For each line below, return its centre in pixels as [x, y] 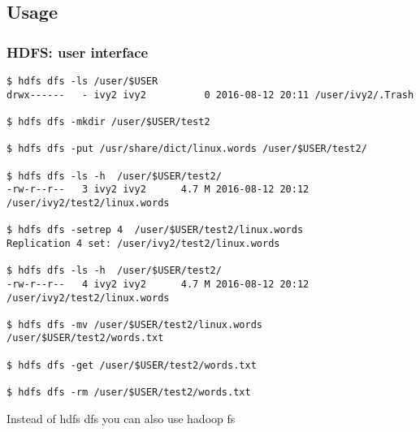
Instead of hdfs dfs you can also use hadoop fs [121, 418]
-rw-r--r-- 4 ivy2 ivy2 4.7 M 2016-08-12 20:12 [158, 284]
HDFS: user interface [78, 52]
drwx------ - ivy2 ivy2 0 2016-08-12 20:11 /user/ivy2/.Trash [210, 95]
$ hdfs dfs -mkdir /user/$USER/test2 [108, 121]
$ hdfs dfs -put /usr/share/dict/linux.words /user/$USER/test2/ [187, 149]
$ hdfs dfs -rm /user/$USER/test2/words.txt [129, 393]
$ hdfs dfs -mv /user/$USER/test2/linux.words [134, 324]
